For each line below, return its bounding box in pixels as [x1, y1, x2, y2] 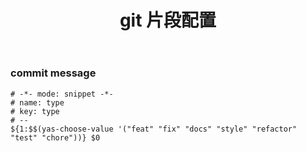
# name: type [10, 97, 65, 108]
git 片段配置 [119, 9, 217, 32]
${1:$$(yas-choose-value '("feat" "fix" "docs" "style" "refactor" [10, 124, 298, 134]
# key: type [10, 106, 60, 116]
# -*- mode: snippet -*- [10, 89, 114, 99]
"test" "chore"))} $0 [10, 132, 101, 143]
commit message [10, 66, 97, 80]
